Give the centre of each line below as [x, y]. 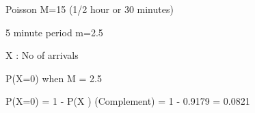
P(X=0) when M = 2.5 [54, 78]
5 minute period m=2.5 [54, 32]
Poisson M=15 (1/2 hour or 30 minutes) [90, 9]
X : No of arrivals [42, 55]
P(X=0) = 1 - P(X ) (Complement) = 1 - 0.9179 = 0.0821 [128, 101]
